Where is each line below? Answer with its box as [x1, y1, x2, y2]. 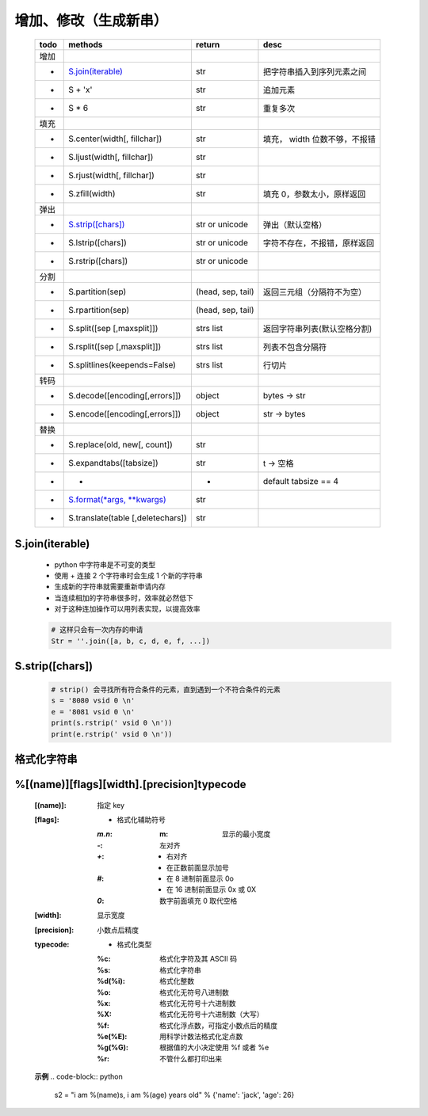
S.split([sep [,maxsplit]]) [68, 322, 159, 333]
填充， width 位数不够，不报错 [262, 133, 376, 144]
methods [68, 39, 103, 50]
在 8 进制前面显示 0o [166, 874, 234, 883]
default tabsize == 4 [262, 475, 339, 486]
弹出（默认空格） [262, 219, 327, 230]
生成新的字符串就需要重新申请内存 [54, 582, 166, 592]
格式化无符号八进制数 [159, 987, 229, 997]
